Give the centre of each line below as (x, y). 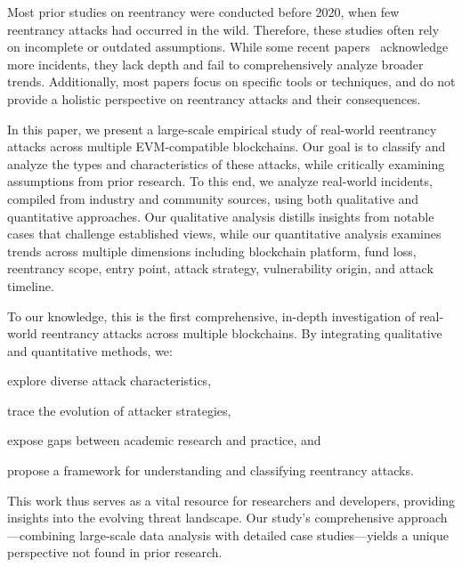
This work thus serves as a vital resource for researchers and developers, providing (231, 500)
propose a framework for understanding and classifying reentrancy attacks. (211, 470)
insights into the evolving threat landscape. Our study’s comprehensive (201, 518)
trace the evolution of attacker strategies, (119, 410)
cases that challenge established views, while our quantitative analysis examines (224, 234)
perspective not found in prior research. (115, 552)
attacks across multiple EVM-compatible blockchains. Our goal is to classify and (227, 146)
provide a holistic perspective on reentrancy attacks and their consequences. (214, 98)
